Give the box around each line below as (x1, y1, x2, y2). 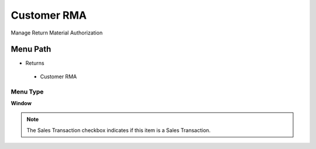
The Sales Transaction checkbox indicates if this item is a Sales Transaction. (26, 126, 211, 134)
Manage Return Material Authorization (11, 29, 103, 36)
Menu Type (11, 88, 44, 96)
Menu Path (11, 44, 51, 54)
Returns (25, 60, 44, 67)
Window (11, 99, 32, 106)
